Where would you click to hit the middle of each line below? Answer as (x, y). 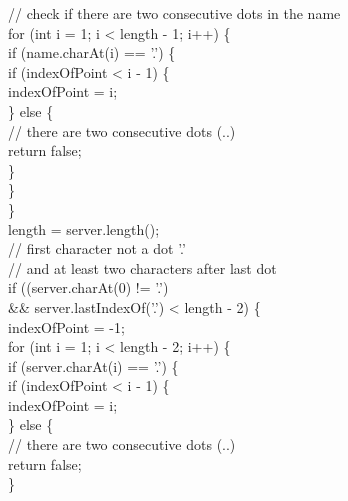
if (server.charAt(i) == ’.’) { (93, 365)
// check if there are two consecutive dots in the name (174, 13)
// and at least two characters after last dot (142, 267)
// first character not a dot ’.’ (97, 248)
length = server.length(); (84, 228)
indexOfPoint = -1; (66, 326)
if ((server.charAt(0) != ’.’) (88, 287)
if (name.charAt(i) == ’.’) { (92, 52)
